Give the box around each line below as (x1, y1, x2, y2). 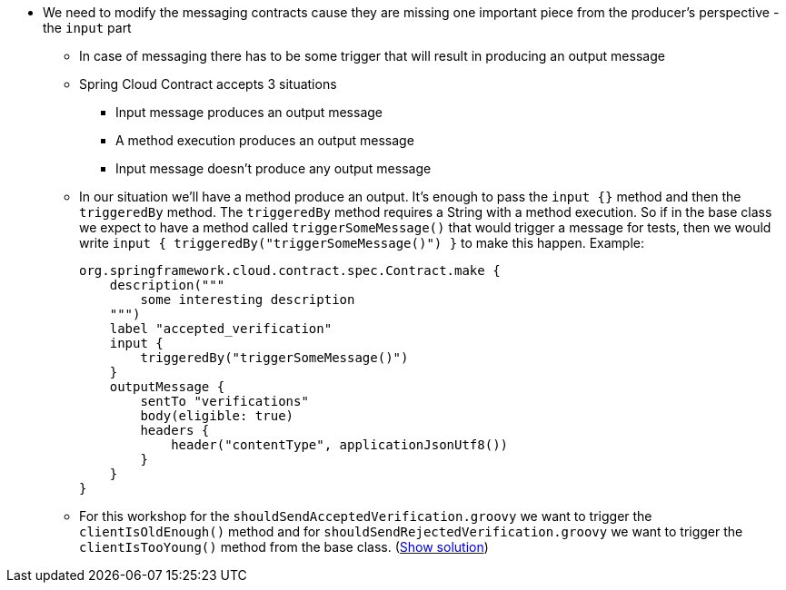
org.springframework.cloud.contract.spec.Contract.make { (79, 263, 501, 278)
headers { (140, 423, 210, 438)
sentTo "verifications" (140, 394, 309, 408)
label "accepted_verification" (109, 321, 333, 336)
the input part (43, 20, 132, 35)
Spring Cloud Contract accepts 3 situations (79, 76, 337, 92)
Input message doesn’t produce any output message (115, 161, 432, 176)
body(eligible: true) (140, 408, 294, 423)
